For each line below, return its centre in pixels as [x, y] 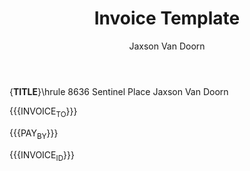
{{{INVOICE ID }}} [42, 155]
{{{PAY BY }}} [34, 134]
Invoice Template [167, 18]
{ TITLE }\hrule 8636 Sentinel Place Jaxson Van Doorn [119, 91]
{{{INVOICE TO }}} [43, 112]
